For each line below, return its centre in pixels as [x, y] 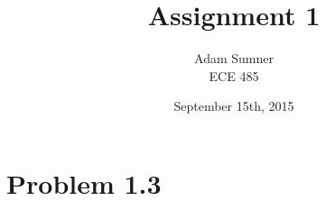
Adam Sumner [234, 58]
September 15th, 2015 [234, 106]
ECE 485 [234, 75]
